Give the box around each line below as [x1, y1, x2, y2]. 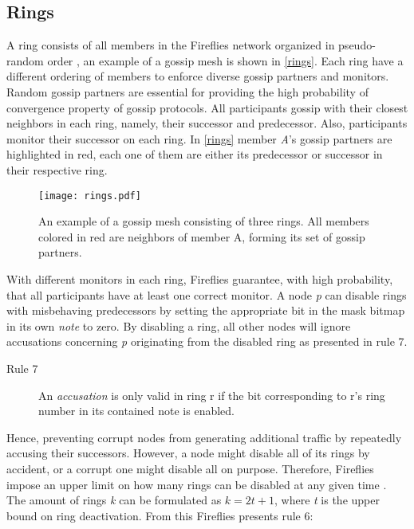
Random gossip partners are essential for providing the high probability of [6, 83, 369, 100]
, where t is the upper [274, 492, 380, 508]
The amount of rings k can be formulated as [6, 492, 222, 508]
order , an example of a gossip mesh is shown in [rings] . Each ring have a [47, 52, 404, 69]
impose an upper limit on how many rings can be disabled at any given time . [6, 476, 387, 492]
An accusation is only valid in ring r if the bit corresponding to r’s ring [38, 386, 385, 403]
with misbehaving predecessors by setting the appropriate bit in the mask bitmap [6, 302, 405, 319]
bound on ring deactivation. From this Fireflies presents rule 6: [6, 507, 313, 523]
